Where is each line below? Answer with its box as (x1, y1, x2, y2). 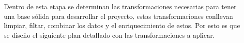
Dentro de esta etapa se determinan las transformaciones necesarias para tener (4, 1, 237, 11)
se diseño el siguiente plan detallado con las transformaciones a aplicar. (4, 29, 215, 40)
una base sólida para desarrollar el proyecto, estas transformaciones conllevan (4, 11, 233, 21)
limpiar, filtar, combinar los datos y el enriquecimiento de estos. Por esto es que (4, 20, 240, 30)
